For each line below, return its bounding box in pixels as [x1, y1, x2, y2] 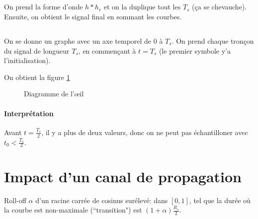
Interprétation [4, 108, 54, 118]
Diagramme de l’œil [24, 88, 84, 99]
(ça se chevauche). [192, 1, 247, 12]
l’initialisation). [4, 55, 51, 66]
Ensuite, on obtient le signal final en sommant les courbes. [4, 11, 182, 21]
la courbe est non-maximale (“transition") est [4, 205, 142, 215]
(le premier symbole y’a [159, 45, 231, 56]
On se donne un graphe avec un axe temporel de [4, 35, 152, 46]
